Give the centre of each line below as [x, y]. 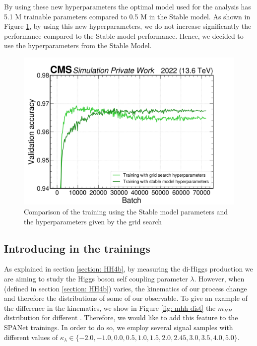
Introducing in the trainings [77, 248]
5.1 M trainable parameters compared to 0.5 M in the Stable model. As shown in [127, 16]
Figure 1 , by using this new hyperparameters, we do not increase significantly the [128, 26]
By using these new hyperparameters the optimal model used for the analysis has [128, 6]
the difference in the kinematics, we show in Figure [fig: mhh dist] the [110, 308]
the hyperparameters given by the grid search [93, 221]
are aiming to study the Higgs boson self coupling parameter [96, 279]
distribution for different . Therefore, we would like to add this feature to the [121, 317]
